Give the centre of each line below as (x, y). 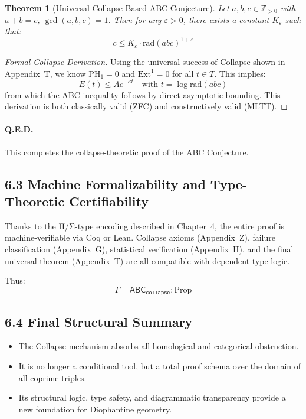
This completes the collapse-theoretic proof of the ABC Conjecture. (127, 152)
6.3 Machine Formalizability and (105, 183)
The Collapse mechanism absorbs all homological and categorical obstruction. (159, 346)
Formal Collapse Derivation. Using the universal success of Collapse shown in (145, 62)
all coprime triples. (52, 377)
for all (183, 73)
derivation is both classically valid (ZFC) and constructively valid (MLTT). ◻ (146, 106)
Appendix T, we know (45, 73)
